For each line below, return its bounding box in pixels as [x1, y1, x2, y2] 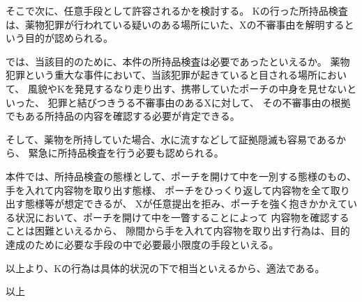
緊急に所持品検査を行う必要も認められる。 [28, 145, 224, 160]
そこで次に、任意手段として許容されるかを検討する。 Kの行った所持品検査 [6, 3, 348, 17]
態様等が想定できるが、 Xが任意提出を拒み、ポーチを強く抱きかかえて [24, 196, 347, 211]
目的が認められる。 [24, 31, 113, 45]
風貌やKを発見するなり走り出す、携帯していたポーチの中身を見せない [27, 81, 347, 95]
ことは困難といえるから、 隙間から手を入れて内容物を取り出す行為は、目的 [6, 223, 350, 238]
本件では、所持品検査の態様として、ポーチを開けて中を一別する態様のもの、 [6, 168, 356, 183]
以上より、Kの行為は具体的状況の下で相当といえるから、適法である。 [6, 260, 325, 275]
